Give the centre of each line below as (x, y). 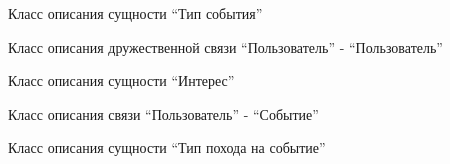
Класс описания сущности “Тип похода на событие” (167, 147)
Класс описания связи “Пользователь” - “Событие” (163, 113)
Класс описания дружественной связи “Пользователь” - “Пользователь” (225, 46)
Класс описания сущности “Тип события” (135, 13)
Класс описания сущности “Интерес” (121, 80)
